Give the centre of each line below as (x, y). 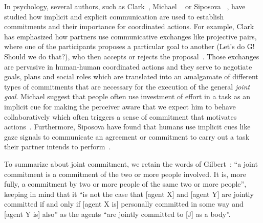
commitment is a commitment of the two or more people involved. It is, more (125, 174)
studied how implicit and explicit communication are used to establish (114, 16)
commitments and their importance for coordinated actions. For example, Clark (129, 26)
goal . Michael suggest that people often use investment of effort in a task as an (127, 96)
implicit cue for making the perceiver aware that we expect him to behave (120, 106)
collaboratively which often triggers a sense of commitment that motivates (120, 116)
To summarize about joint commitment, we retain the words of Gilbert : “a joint (131, 163)
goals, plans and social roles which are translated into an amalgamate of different (131, 76)
